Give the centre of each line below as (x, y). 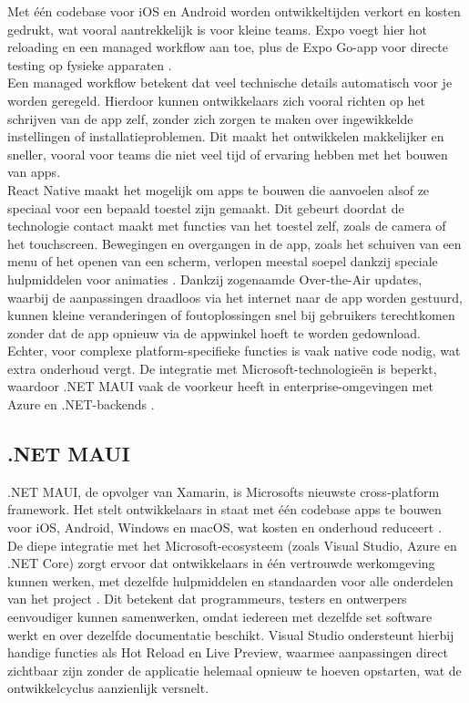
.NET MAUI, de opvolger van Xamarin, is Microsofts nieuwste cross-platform (224, 491)
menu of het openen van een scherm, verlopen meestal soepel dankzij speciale (223, 261)
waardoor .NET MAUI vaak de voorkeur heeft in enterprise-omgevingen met (220, 386)
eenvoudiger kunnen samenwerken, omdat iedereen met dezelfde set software (220, 617)
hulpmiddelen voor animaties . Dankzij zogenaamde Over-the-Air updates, (215, 279)
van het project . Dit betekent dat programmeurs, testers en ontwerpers (207, 599)
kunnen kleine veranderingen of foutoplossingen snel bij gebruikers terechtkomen (231, 315)
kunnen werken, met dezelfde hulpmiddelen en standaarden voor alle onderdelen (230, 580)
